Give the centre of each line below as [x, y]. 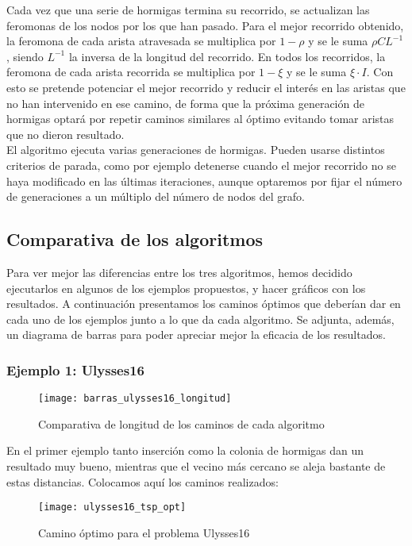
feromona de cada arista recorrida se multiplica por [131, 72]
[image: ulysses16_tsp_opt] [112, 508]
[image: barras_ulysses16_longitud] [135, 399]
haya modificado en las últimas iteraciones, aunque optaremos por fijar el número [204, 181]
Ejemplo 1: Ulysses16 [75, 369]
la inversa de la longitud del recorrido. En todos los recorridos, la [227, 56]
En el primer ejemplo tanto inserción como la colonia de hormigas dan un [185, 450]
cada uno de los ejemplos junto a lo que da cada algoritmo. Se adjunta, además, [200, 319]
